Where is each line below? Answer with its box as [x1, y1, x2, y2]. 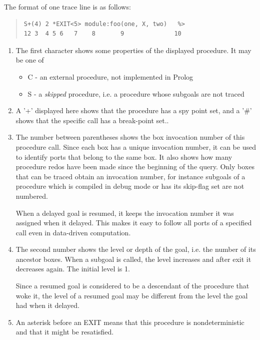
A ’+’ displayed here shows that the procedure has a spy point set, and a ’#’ [15, 105, 252, 116]
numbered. [15, 190, 48, 201]
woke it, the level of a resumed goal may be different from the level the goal [15, 290, 248, 300]
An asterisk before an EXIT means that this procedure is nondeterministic [15, 316, 244, 327]
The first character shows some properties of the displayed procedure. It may [15, 45, 251, 55]
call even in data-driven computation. [15, 227, 131, 237]
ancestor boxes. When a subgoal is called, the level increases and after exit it [15, 253, 251, 264]
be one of [15, 55, 44, 65]
